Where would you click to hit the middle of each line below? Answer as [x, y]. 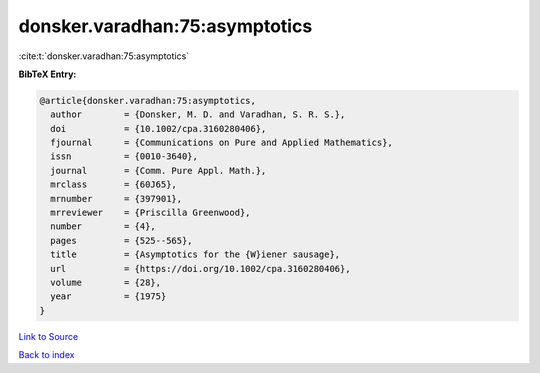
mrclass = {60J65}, [113, 184]
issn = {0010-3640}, [124, 156]
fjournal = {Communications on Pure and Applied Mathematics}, [222, 143]
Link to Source [48, 336]
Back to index [46, 355]
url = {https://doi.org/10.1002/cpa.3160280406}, [200, 268]
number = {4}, [103, 226]
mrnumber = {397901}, [116, 198]
